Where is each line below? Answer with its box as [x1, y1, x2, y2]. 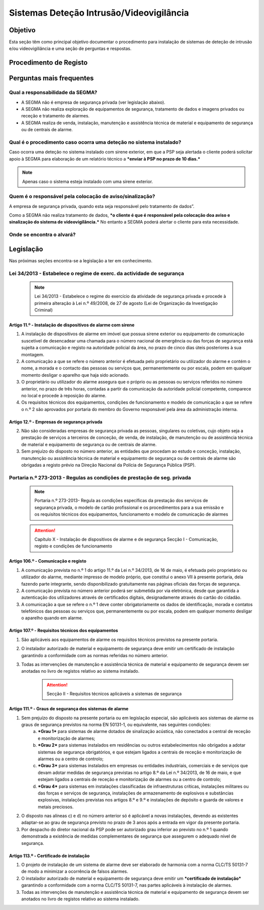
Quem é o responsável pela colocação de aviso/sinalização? [9, 193, 155, 200]
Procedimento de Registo [9, 59, 88, 67]
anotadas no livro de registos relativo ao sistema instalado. [21, 668, 140, 674]
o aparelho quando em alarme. [21, 615, 83, 621]
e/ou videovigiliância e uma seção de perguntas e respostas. [9, 45, 132, 51]
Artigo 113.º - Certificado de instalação [9, 853, 90, 859]
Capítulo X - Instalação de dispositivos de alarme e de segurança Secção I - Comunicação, [34, 536, 219, 542]
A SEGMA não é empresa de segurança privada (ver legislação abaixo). [21, 99, 166, 105]
